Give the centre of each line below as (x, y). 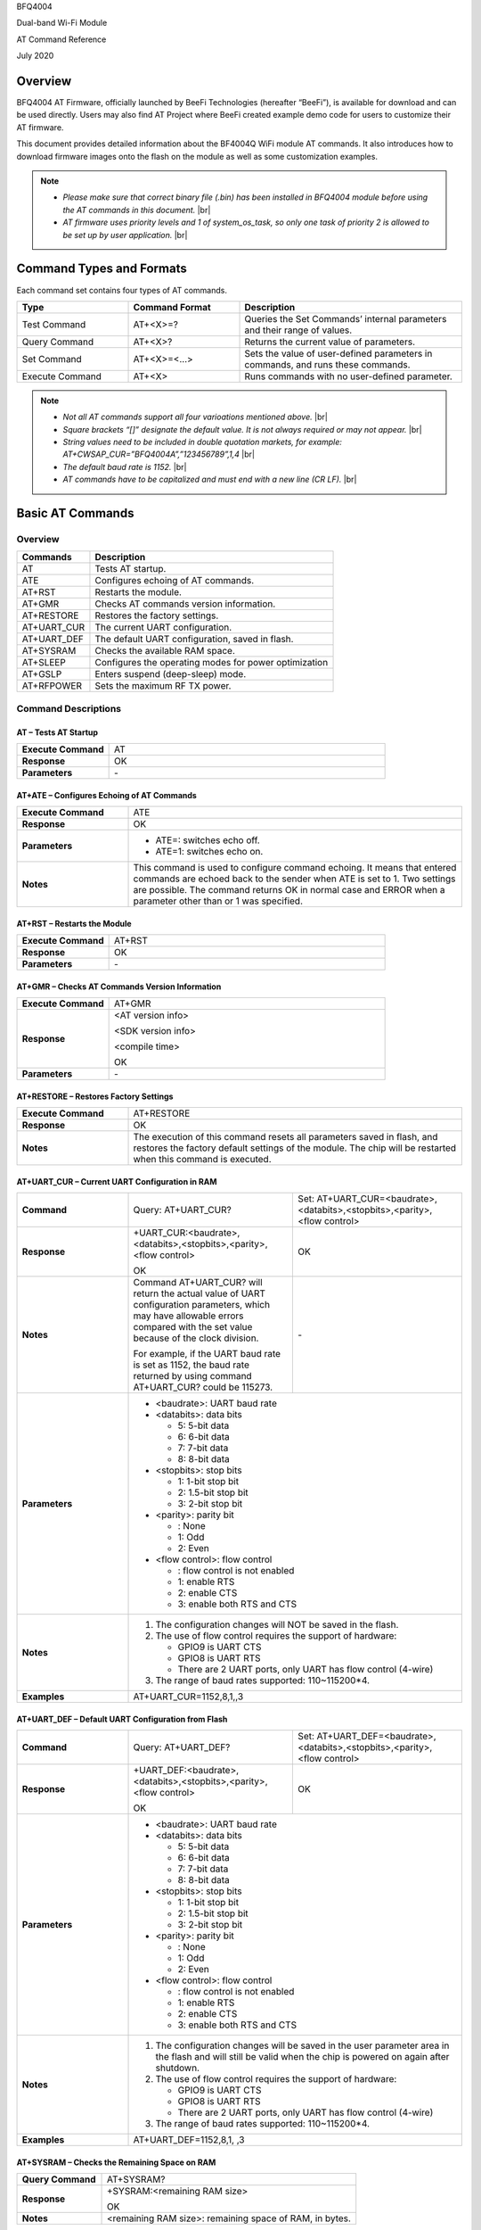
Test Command (54, 324)
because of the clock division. (196, 1338)
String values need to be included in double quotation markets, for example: (202, 442)
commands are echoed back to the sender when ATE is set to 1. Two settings (294, 879)
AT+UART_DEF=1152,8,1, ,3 (189, 2139)
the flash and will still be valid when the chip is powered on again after (302, 2056)
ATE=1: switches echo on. (209, 851)
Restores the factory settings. (157, 615)
